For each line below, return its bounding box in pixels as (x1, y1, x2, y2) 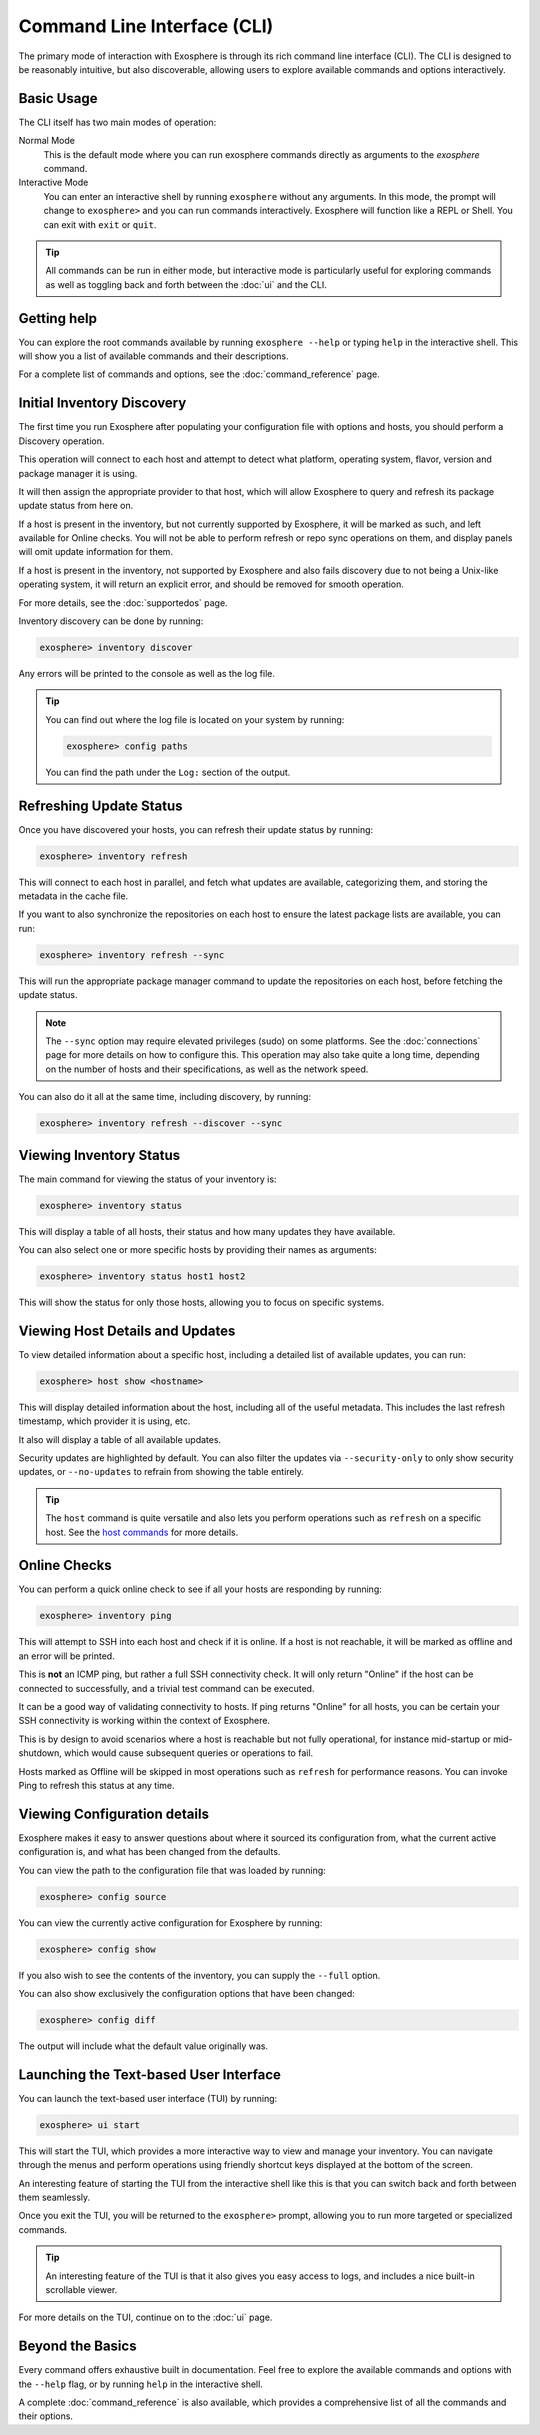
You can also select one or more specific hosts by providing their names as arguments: (18, 1243, 377, 1255)
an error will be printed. (18, 1650, 115, 1662)
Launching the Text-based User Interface (18, 2066, 282, 2083)
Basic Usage (18, 90, 98, 107)
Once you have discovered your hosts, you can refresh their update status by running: (18, 823, 374, 835)
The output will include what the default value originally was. (18, 2040, 269, 2052)
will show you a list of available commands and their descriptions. (18, 350, 289, 362)
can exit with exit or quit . (43, 218, 157, 230)
